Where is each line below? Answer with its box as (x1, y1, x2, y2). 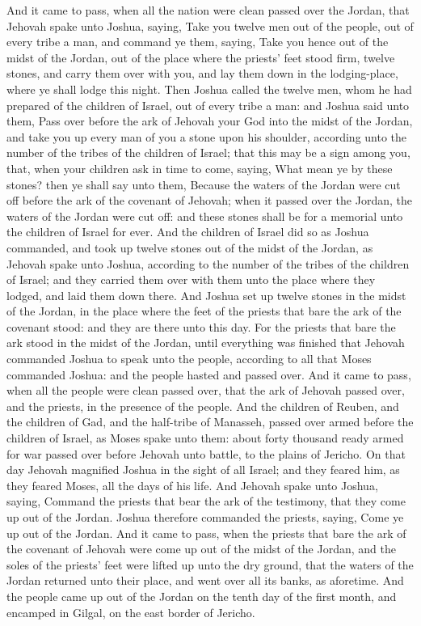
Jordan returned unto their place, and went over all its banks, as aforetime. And (6, 572, 404, 589)
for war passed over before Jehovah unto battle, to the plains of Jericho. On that (6, 445, 406, 462)
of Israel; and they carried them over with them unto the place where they (6, 271, 376, 288)
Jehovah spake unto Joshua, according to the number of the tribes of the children (6, 255, 410, 272)
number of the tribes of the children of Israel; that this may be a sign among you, (6, 144, 410, 161)
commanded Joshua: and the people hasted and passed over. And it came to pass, (6, 366, 411, 383)
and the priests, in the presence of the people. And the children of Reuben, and (6, 397, 399, 414)
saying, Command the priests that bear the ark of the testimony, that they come (6, 493, 406, 510)
